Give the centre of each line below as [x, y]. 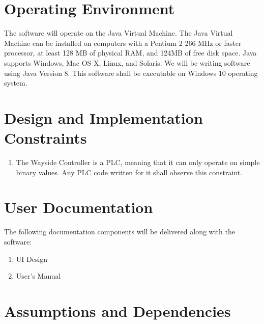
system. [16, 83]
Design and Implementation [104, 117]
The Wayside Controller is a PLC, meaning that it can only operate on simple [138, 162]
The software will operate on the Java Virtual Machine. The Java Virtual [119, 33]
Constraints [46, 138]
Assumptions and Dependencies [118, 310]
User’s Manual [38, 276]
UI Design [32, 259]
